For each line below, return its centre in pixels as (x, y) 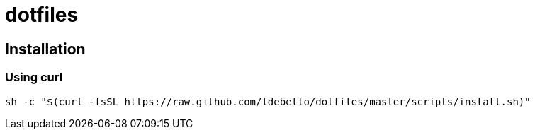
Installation (45, 49)
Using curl (34, 77)
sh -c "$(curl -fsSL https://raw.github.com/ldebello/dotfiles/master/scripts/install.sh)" (268, 101)
